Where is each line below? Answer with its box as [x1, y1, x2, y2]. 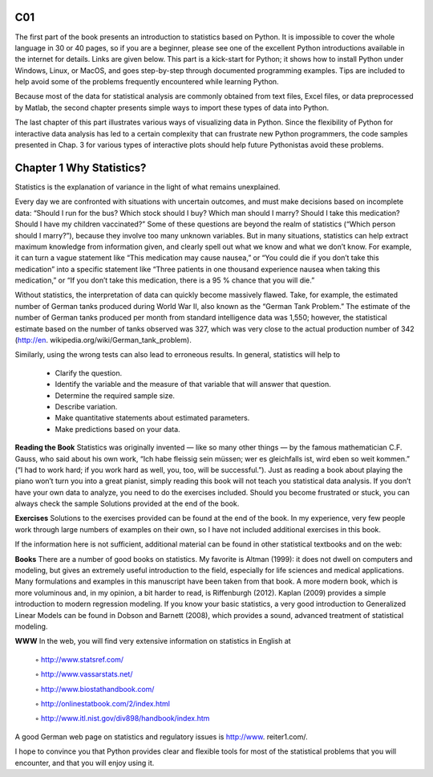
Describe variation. [55, 401, 118, 411]
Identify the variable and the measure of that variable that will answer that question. [55, 380, 332, 389]
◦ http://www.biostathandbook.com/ [34, 684, 155, 694]
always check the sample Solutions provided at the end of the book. [14, 498, 240, 509]
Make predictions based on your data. [55, 424, 180, 433]
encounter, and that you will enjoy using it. [14, 758, 155, 767]
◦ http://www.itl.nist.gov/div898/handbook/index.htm [34, 714, 210, 723]
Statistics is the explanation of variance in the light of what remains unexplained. [14, 181, 281, 192]
